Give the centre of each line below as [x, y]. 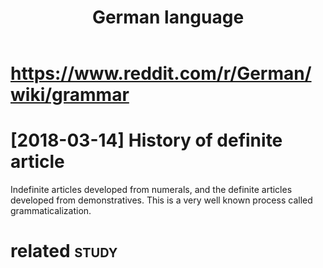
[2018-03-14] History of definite [146, 140]
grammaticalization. [51, 211]
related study [64, 251]
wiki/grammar [70, 95]
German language [168, 17]
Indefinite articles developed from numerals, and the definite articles [151, 190]
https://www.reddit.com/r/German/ [161, 73]
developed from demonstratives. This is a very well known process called [161, 200]
